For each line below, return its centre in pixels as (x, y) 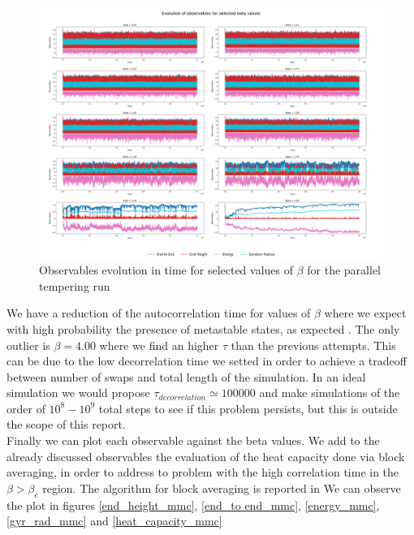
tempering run (75, 285)
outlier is (28, 345)
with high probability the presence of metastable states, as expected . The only (203, 328)
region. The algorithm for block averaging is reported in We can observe (222, 488)
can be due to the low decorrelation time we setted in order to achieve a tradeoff (207, 361)
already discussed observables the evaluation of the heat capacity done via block (206, 456)
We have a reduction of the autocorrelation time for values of (159, 313)
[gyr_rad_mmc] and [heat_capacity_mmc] (114, 521)
